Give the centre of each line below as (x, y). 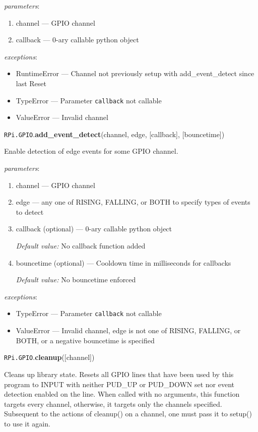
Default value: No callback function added (81, 246)
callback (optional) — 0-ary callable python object (94, 229)
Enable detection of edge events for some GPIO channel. (91, 151)
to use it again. (27, 423)
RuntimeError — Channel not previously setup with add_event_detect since (135, 73)
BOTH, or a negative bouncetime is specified (85, 340)
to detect (30, 211)
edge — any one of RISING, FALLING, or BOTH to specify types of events (133, 202)
